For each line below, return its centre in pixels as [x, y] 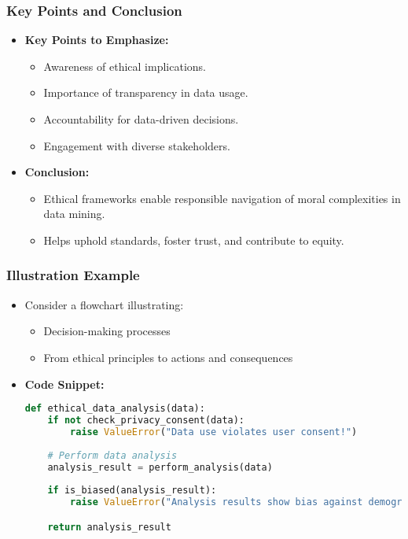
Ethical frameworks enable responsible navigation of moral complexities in [222, 198]
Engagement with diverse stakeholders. [137, 145]
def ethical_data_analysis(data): [115, 409]
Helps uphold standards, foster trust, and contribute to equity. [194, 240]
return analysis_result [109, 527]
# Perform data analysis [112, 455]
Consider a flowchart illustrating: [104, 304]
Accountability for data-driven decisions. [141, 119]
